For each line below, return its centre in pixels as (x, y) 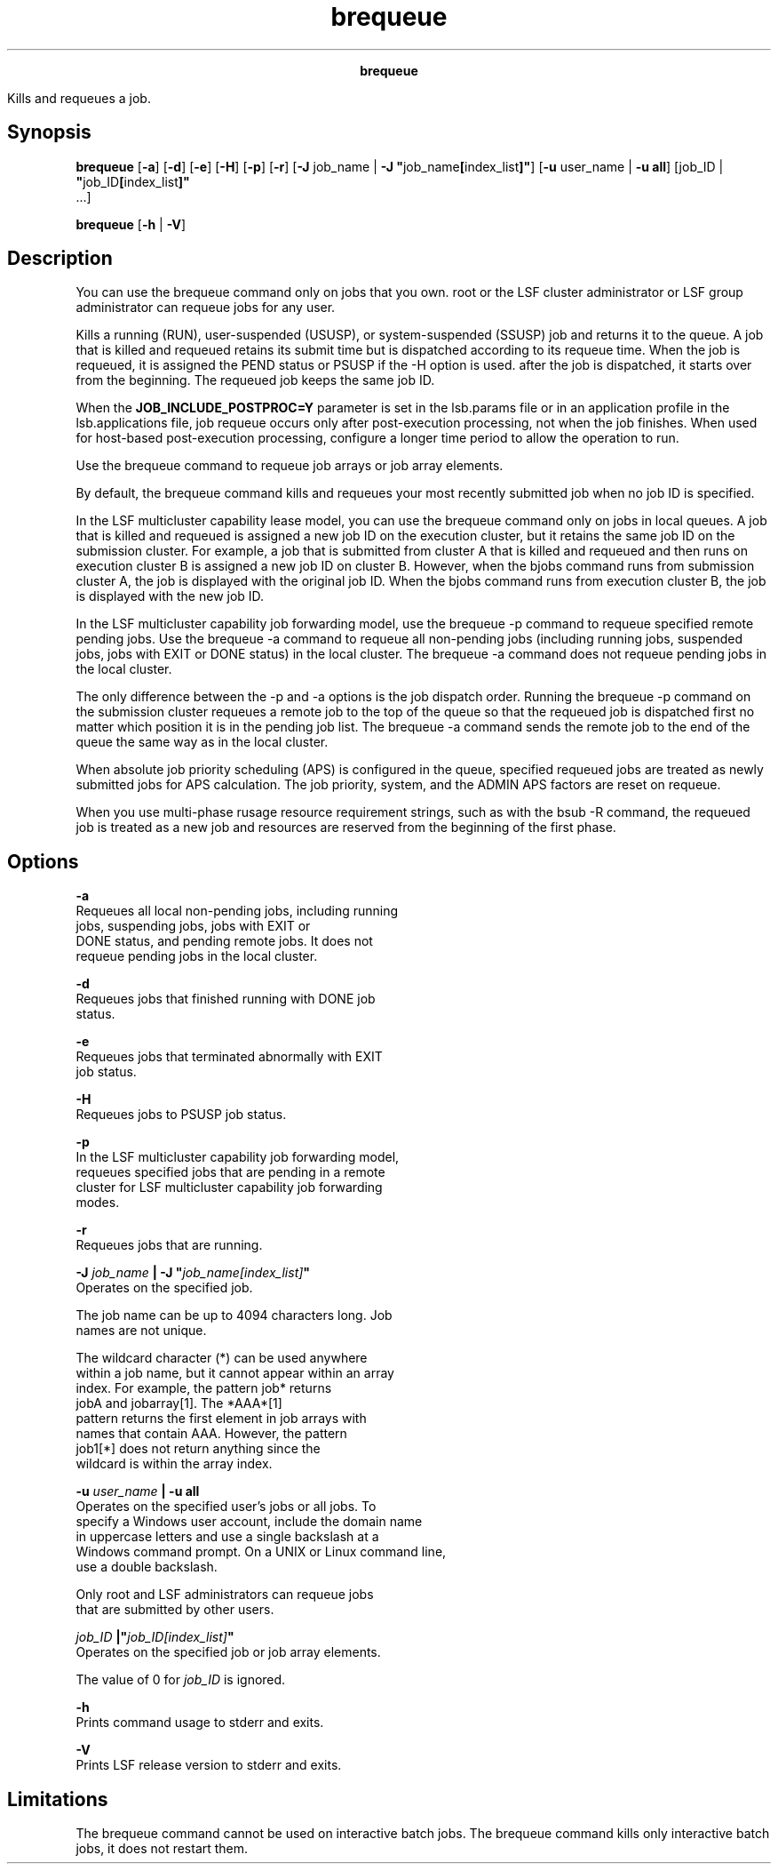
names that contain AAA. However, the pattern (211, 1434)
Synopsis (49, 132)
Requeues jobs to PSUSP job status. (181, 1115)
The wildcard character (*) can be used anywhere (222, 1358)
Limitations (58, 1799)
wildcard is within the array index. (174, 1464)
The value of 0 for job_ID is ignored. (181, 1680)
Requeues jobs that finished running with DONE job (226, 999)
